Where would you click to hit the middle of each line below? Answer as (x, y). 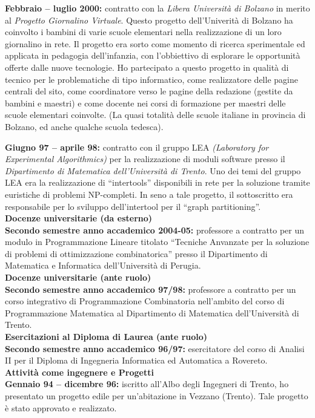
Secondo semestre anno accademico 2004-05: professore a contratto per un (155, 230)
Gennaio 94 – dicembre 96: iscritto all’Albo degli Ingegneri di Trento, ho (147, 384)
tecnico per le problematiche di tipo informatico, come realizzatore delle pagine (151, 79)
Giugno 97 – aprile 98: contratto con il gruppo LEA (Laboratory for (137, 147)
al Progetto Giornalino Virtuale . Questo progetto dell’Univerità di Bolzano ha (149, 20)
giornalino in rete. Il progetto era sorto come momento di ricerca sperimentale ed (155, 43)
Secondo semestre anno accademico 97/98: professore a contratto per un (151, 289)
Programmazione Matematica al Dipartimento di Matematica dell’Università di (152, 312)
